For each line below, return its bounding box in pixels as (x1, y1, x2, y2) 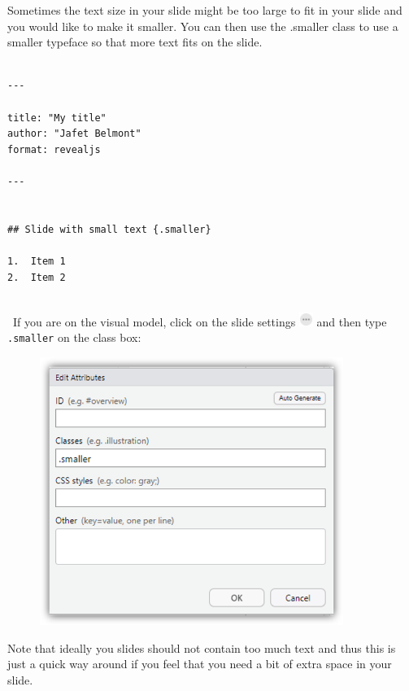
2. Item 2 (7, 271, 66, 283)
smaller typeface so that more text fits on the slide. (7, 33, 263, 50)
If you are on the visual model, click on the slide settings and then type (12, 313, 387, 330)
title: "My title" (7, 112, 107, 124)
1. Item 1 (7, 255, 66, 267)
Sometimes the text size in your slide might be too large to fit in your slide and (7, 2, 402, 18)
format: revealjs (7, 143, 101, 155)
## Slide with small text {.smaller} (7, 223, 211, 235)
